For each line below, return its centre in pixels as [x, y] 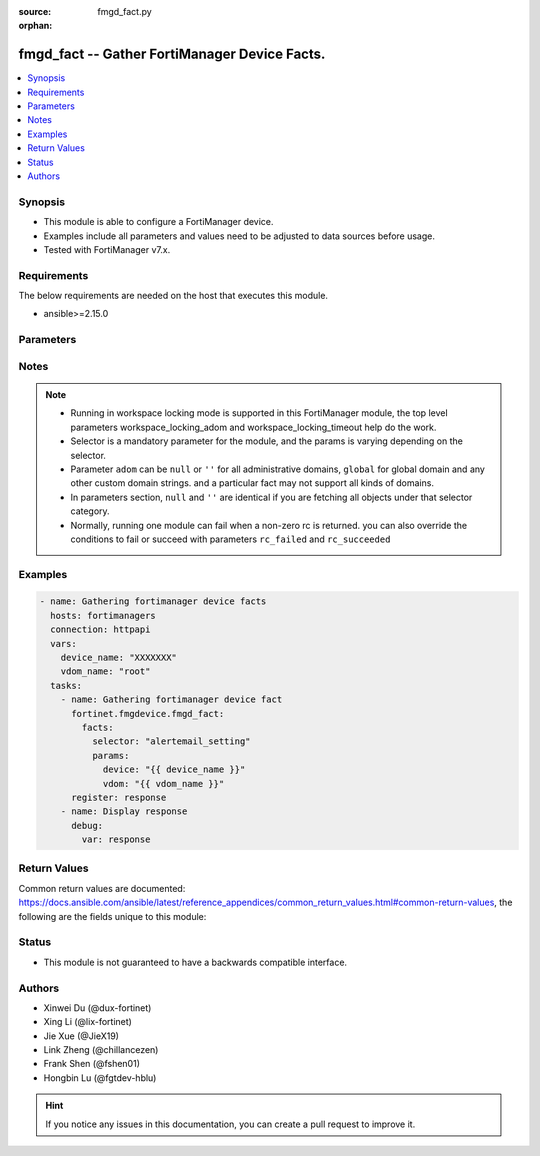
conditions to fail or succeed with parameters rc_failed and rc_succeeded [230, 539]
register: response [119, 797]
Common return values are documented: [102, 888]
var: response [116, 839]
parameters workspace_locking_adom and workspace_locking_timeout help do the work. [253, 427]
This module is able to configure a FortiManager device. [158, 222]
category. [90, 511]
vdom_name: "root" [105, 671]
